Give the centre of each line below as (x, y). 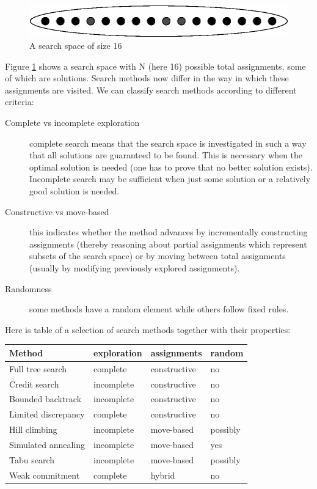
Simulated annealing (47, 444)
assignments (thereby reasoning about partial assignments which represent (168, 244)
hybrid (163, 475)
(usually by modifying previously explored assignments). (135, 268)
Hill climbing (33, 429)
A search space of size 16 (76, 46)
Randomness (28, 288)
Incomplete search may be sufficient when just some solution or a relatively (170, 179)
